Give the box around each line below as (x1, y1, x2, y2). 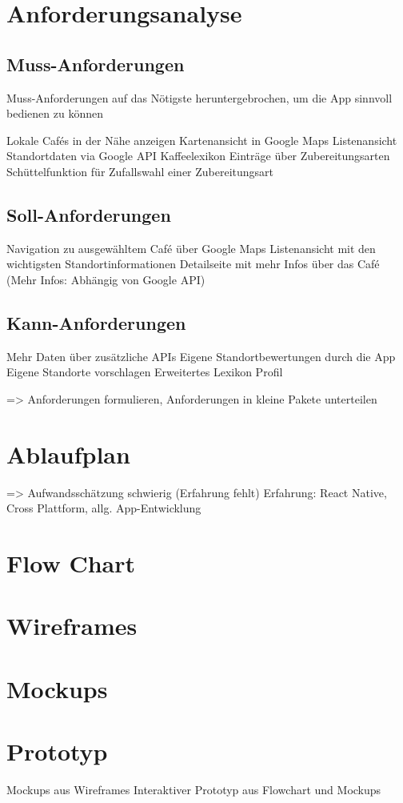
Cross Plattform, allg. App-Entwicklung (6, 500, 201, 516)
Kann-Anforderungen (6, 310, 186, 335)
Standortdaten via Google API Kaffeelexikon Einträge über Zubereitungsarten (6, 147, 390, 164)
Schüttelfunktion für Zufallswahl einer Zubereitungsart (6, 163, 274, 179)
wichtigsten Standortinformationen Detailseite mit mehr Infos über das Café (6, 255, 380, 272)
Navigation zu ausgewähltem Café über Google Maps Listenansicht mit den (6, 239, 376, 256)
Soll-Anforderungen (6, 202, 171, 227)
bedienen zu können (6, 105, 103, 122)
